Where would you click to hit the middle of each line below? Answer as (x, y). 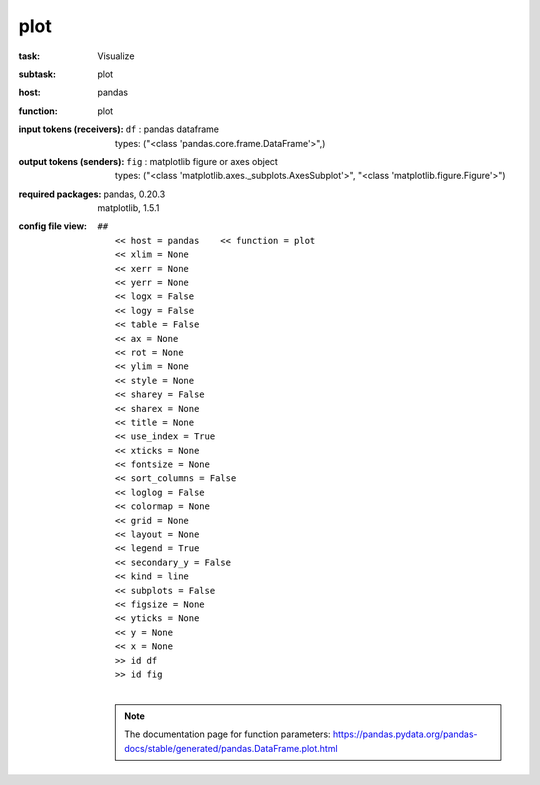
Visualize (116, 56)
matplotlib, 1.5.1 (128, 208)
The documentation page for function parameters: (227, 734)
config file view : (53, 226)
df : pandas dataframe (172, 129)
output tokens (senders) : (71, 161)
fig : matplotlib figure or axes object (202, 161)
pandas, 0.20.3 (134, 194)
